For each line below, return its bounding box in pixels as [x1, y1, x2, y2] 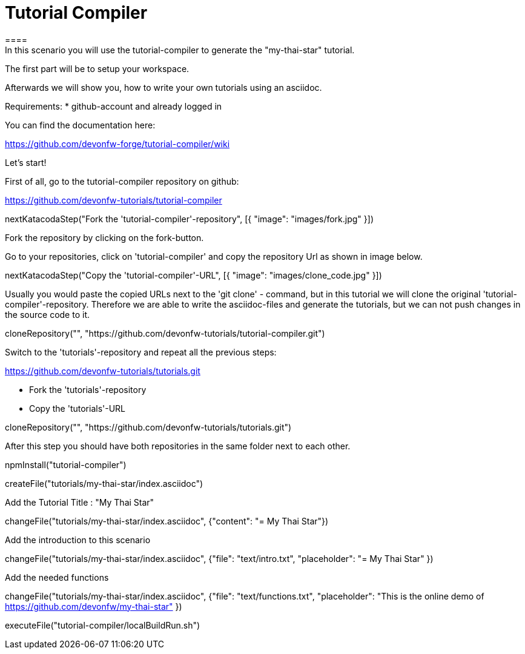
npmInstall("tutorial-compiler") [5, 459, 127, 470]
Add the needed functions [5, 572, 109, 583]
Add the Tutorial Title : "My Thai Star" [5, 497, 154, 507]
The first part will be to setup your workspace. [5, 63, 190, 74]
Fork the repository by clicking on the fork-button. [5, 232, 204, 243]
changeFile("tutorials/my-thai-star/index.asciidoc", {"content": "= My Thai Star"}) [5, 515, 329, 526]
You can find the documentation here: [5, 119, 156, 130]
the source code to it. [5, 309, 90, 320]
